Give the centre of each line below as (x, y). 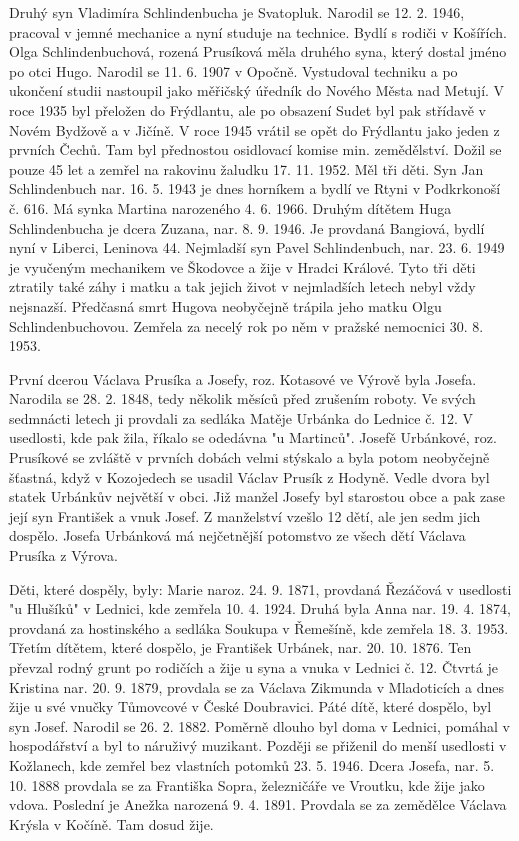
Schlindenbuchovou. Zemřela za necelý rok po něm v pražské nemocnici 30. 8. (246, 325)
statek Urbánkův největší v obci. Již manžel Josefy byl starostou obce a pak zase (257, 496)
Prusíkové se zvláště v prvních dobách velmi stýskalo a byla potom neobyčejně (249, 457)
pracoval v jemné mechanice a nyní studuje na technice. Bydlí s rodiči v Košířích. (258, 31)
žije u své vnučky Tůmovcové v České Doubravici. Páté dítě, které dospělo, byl (250, 706)
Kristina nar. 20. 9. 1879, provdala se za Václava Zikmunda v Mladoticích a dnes (257, 686)
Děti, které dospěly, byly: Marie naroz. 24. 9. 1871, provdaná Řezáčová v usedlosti (260, 588)
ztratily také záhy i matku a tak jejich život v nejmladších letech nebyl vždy (242, 286)
